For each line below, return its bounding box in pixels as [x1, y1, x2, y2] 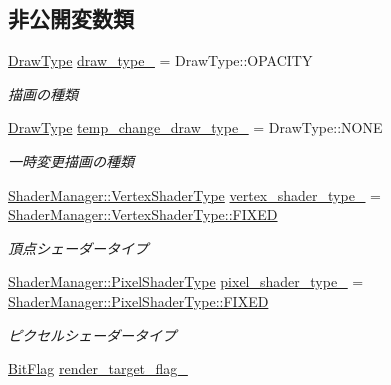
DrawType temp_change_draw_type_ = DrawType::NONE [8, 117, 383, 138]
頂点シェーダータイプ [8, 237, 148, 258]
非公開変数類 [8, 3, 134, 34]
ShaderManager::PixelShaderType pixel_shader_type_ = [8, 271, 364, 292]
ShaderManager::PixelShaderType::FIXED [8, 290, 269, 311]
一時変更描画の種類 [8, 150, 134, 171]
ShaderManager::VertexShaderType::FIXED [8, 204, 278, 225]
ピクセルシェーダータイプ [8, 324, 176, 345]
